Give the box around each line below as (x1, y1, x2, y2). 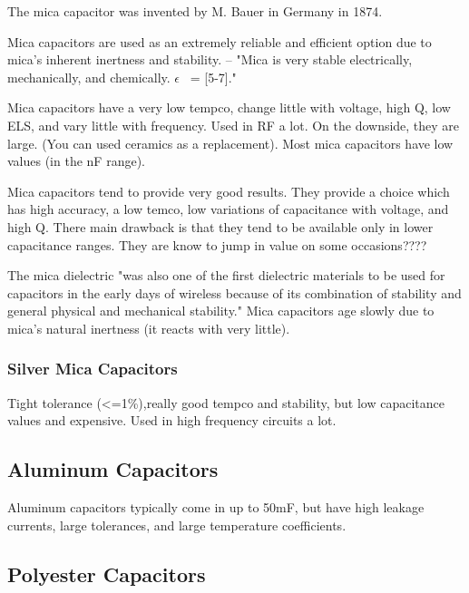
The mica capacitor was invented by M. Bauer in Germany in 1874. (7, 2, 383, 20)
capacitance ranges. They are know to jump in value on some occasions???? (7, 235, 427, 254)
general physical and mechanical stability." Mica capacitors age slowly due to (7, 301, 435, 320)
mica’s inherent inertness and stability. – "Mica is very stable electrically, (7, 50, 413, 69)
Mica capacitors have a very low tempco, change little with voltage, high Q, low (7, 98, 451, 117)
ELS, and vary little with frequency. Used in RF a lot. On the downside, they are (7, 115, 460, 134)
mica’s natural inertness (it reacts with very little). (7, 318, 290, 337)
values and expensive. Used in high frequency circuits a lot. (7, 411, 337, 430)
